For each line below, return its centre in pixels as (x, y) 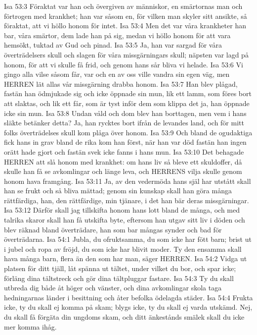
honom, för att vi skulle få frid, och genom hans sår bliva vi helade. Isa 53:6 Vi (124, 64)
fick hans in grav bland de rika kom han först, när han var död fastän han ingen (125, 142)
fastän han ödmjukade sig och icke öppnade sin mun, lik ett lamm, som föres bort (128, 93)
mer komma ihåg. (30, 326)
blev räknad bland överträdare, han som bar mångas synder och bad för (113, 229)
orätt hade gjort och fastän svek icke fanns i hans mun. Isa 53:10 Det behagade (124, 151)
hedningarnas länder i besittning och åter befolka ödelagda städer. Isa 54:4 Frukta (128, 297)
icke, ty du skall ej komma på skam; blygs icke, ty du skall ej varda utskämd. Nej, (128, 307)
